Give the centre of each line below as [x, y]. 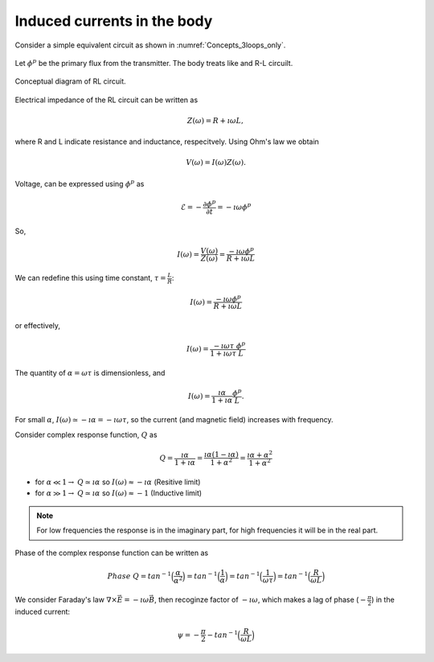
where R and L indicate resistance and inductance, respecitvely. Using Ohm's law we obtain [167, 142]
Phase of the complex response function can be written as [112, 553]
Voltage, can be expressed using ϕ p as [80, 183]
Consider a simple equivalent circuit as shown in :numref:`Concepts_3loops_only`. [150, 45]
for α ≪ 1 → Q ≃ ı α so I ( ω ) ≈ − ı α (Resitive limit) [118, 482]
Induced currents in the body [114, 21]
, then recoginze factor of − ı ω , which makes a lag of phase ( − [260, 600]
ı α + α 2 [260, 454]
